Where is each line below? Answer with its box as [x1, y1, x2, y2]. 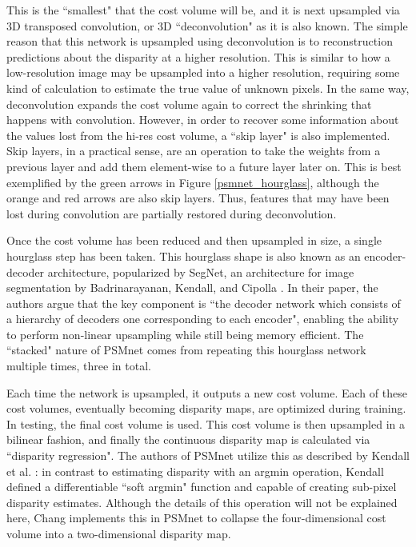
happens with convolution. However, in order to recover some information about [6, 111, 399, 128]
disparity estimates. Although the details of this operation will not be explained [6, 493, 398, 510]
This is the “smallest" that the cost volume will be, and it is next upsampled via [6, 2, 400, 18]
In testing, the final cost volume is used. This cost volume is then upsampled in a [6, 415, 405, 432]
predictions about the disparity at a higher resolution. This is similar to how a [6, 48, 390, 65]
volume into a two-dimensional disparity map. [6, 525, 231, 541]
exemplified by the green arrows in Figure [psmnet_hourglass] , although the [6, 174, 379, 190]
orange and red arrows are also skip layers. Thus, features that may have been [6, 190, 390, 206]
